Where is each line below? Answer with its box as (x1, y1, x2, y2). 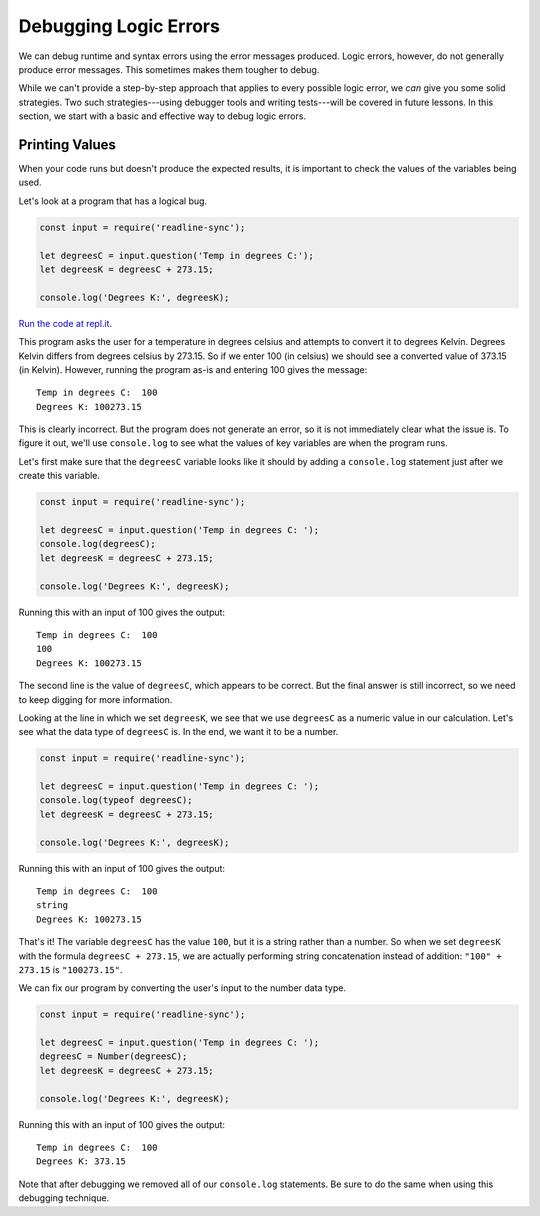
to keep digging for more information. (18, 693, 173, 705)
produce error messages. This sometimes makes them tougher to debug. (18, 63, 320, 75)
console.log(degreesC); (39, 538, 157, 550)
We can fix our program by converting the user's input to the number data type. (18, 982, 347, 994)
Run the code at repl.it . (18, 317, 113, 329)
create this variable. (18, 470, 100, 482)
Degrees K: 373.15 (36, 1156, 127, 1167)
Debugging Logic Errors (18, 15, 220, 37)
